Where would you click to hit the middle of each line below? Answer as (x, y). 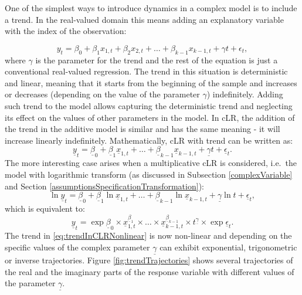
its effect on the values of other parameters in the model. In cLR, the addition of (150, 117)
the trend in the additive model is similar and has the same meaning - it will (142, 129)
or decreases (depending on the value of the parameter (102, 94)
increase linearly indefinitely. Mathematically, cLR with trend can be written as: (149, 140)
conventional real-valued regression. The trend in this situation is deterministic (146, 71)
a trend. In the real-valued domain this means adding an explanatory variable (144, 19)
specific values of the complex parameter (77, 247)
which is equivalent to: (45, 208)
